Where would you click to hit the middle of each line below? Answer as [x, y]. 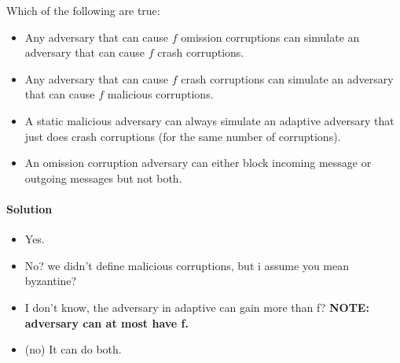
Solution [29, 208]
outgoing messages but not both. [103, 178]
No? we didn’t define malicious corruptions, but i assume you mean [187, 265]
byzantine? [51, 281]
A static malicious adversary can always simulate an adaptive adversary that [209, 120]
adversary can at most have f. [106, 322]
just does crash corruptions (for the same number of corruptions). [183, 136]
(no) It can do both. [73, 349]
